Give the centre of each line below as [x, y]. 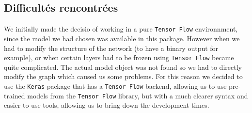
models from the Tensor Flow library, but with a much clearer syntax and [138, 95]
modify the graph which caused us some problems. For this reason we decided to [123, 76]
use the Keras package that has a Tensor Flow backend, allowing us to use [115, 86]
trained [15, 95]
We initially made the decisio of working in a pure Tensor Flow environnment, [121, 29]
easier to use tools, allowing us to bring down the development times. [107, 105]
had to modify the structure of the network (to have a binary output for [111, 48]
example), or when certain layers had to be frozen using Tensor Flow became [119, 57]
